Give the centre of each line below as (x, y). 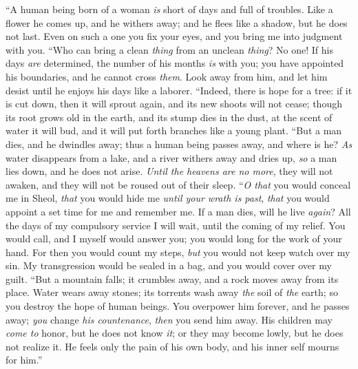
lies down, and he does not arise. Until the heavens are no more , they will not (169, 171)
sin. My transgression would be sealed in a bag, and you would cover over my (169, 265)
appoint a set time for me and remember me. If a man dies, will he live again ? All (178, 211)
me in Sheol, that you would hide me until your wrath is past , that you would (168, 198)
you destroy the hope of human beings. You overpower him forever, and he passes (178, 306)
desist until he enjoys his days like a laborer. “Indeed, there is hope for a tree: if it (179, 90)
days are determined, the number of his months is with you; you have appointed (175, 63)
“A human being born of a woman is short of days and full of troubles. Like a (169, 9)
